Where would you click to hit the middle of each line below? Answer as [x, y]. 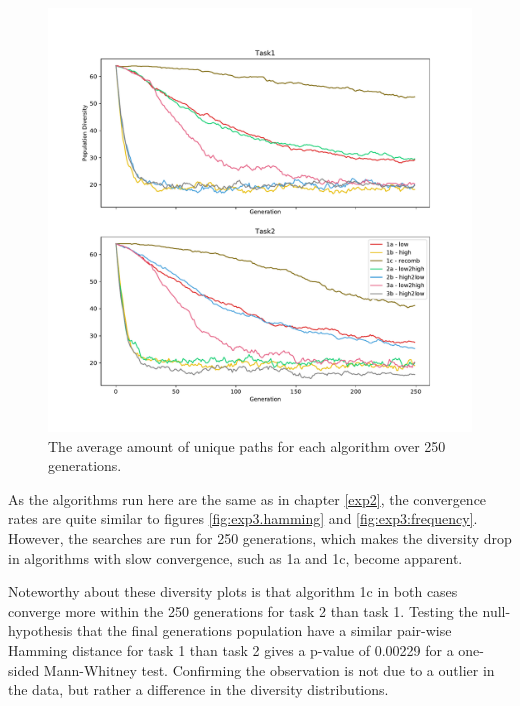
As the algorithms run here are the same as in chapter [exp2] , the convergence [247, 498]
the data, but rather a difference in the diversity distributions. [198, 689]
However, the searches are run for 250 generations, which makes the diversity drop [260, 537]
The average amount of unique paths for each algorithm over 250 [247, 445]
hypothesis [40, 630]
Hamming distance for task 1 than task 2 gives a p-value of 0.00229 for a [231, 649]
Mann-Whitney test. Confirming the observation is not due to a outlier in [269, 669]
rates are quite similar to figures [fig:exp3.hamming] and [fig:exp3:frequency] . [243, 518]
